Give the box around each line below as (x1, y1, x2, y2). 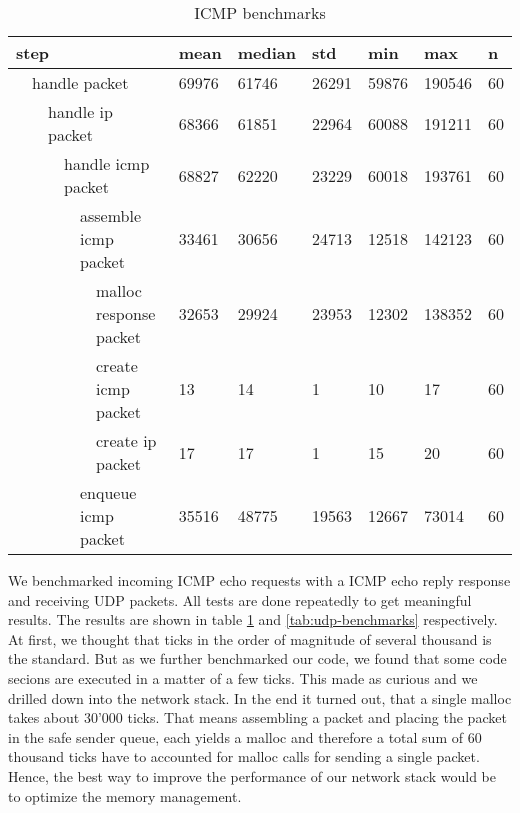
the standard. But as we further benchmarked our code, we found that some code (8, 648, 507, 669)
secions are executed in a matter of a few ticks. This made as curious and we (8, 667, 478, 688)
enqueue (80, 481, 137, 504)
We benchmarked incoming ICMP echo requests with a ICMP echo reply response (8, 570, 511, 590)
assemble (80, 204, 142, 227)
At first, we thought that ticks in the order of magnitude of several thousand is (8, 628, 492, 649)
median (237, 41, 296, 64)
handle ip (48, 100, 113, 123)
